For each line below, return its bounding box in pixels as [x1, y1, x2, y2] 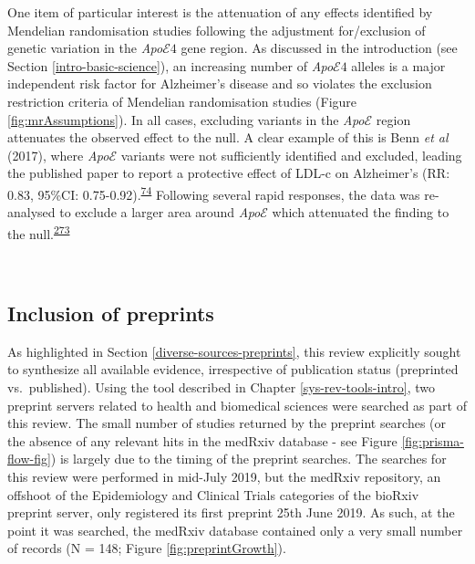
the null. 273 [7, 221, 70, 243]
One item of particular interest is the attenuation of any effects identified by [7, 3, 433, 21]
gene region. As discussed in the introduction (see [181, 38, 458, 57]
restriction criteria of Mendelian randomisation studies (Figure [7, 91, 357, 110]
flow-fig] [7, 449, 51, 468]
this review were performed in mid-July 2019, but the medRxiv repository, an [7, 466, 441, 486]
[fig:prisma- [401, 431, 464, 450]
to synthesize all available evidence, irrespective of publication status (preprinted [7, 360, 459, 379]
